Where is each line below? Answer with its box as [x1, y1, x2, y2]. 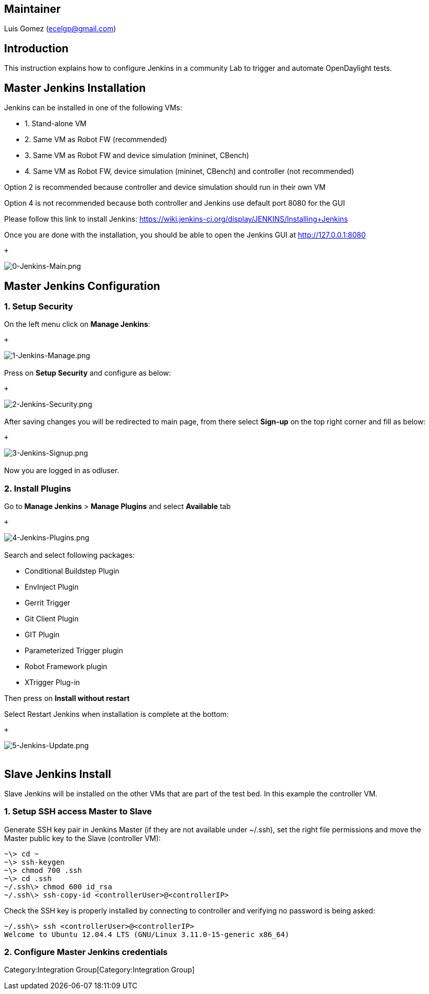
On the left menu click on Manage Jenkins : [4, 320, 150, 329]
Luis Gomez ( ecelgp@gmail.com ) [4, 24, 116, 33]
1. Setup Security [4, 301, 73, 311]
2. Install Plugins [4, 483, 71, 494]
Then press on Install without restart [4, 694, 130, 703]
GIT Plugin [25, 630, 60, 639]
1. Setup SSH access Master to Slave [4, 806, 152, 817]
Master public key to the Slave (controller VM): [4, 833, 161, 843]
